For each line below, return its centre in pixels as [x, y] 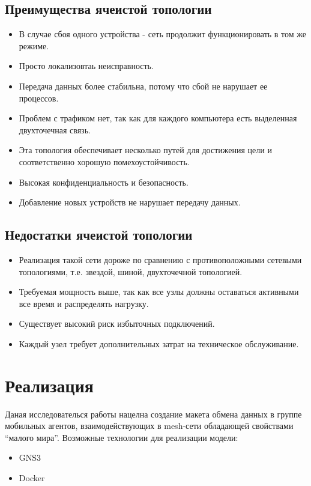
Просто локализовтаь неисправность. [86, 66]
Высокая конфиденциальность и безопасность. [104, 182]
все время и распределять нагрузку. [84, 303]
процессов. [39, 98]
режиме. [34, 45]
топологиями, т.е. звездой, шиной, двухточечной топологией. [131, 271]
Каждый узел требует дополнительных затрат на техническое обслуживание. [159, 343]
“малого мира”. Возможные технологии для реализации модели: [122, 437]
